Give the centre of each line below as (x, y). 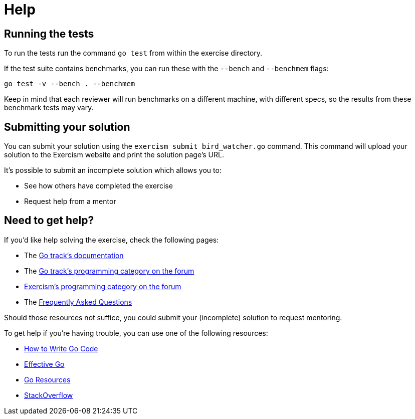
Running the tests (49, 34)
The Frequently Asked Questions (78, 302)
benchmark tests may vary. (49, 108)
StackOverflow (49, 395)
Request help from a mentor (70, 201)
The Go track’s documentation (74, 255)
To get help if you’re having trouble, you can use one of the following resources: (136, 333)
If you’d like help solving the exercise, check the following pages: (112, 240)
